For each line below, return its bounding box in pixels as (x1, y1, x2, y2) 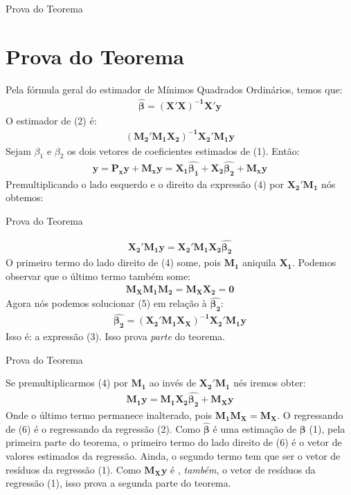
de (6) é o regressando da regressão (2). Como (6, 421, 201, 436)
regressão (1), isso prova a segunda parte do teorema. (6, 476, 231, 490)
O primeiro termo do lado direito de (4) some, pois (6, 255, 222, 270)
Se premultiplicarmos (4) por (6, 375, 128, 390)
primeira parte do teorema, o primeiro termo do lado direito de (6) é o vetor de (6, 435, 342, 449)
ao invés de (149, 375, 197, 390)
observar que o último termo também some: (6, 268, 191, 283)
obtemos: (6, 190, 44, 205)
